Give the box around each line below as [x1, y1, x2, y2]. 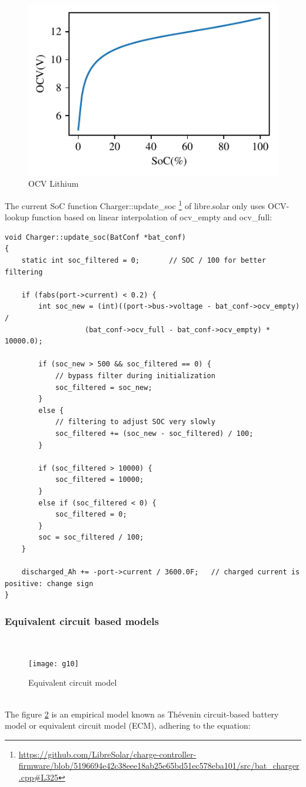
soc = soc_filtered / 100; [38, 533, 144, 542]
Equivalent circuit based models [5, 613, 159, 628]
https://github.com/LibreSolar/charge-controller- [18, 748, 197, 760]
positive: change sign [5, 579, 94, 588]
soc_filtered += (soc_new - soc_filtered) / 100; [55, 429, 254, 438]
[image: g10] [28, 659, 79, 668]
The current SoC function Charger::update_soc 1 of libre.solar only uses [5, 198, 265, 211]
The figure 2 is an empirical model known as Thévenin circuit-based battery [5, 707, 279, 720]
